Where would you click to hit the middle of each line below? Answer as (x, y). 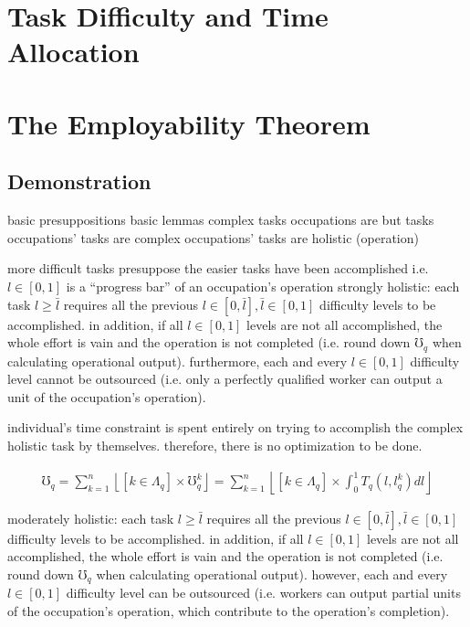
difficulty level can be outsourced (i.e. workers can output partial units (263, 593)
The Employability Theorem (189, 123)
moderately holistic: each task (91, 518)
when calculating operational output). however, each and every (272, 574)
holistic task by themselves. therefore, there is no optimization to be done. (215, 445)
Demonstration (79, 181)
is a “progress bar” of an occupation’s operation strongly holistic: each (263, 286)
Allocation (73, 52)
